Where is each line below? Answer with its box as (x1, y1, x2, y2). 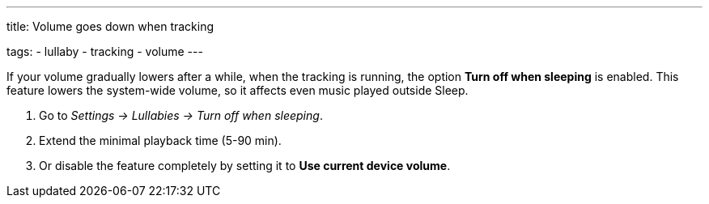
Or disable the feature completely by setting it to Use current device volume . (39, 159, 451, 172)
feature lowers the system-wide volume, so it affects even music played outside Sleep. (6, 83, 469, 97)
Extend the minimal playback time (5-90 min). (39, 134, 282, 147)
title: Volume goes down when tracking (6, 19, 214, 33)
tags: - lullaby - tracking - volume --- (6, 45, 203, 58)
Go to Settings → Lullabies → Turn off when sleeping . (39, 108, 323, 122)
